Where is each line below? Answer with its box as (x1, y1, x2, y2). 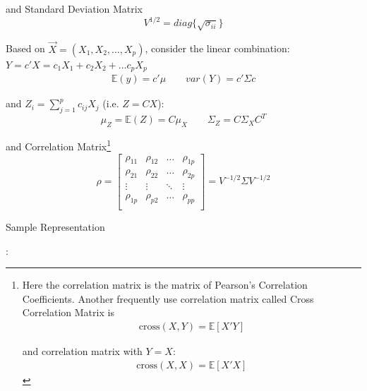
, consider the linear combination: (145, 41, 290, 56)
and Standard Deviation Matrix (6, 1, 143, 16)
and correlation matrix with (22, 344, 143, 359)
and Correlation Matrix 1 (6, 137, 112, 153)
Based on (6, 41, 45, 56)
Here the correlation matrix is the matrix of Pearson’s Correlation (22, 277, 308, 292)
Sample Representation (6, 219, 105, 234)
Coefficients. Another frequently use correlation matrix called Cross (22, 291, 314, 306)
